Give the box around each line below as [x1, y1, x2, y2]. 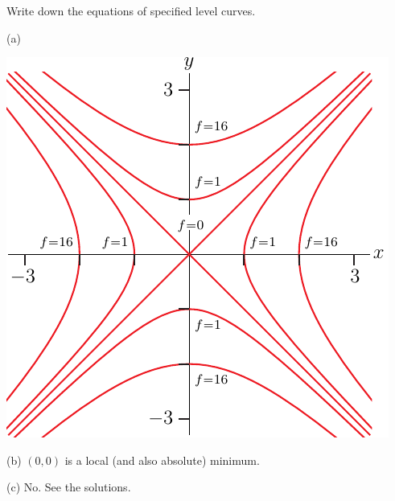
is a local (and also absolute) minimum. [64, 451, 260, 468]
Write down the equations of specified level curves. [6, 2, 256, 18]
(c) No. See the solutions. [6, 478, 131, 495]
